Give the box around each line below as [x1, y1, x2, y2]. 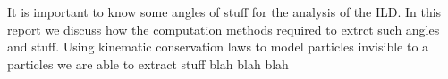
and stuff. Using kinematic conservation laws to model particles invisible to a [7, 37, 429, 56]
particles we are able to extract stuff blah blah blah [7, 54, 289, 73]
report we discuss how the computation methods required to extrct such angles [7, 20, 440, 38]
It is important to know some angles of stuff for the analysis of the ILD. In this [7, 3, 442, 20]
